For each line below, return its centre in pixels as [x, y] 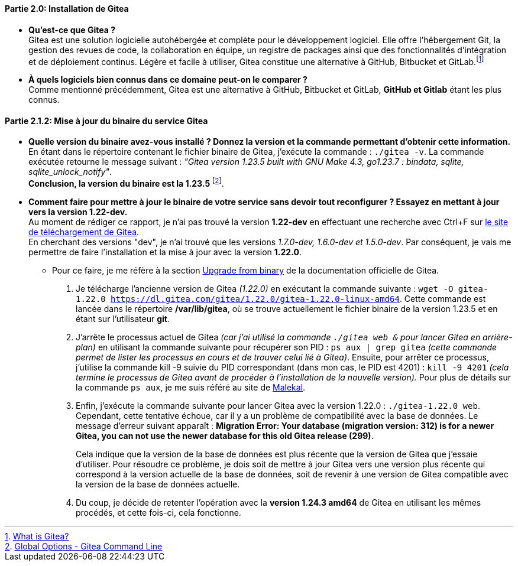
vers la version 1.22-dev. [78, 212]
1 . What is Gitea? [37, 536]
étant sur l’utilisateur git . [123, 319]
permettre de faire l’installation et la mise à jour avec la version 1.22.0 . [165, 252]
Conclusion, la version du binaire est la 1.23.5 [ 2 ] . [126, 183]
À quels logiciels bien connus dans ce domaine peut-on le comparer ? [168, 80]
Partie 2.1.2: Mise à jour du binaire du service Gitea [106, 121]
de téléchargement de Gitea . [84, 232]
